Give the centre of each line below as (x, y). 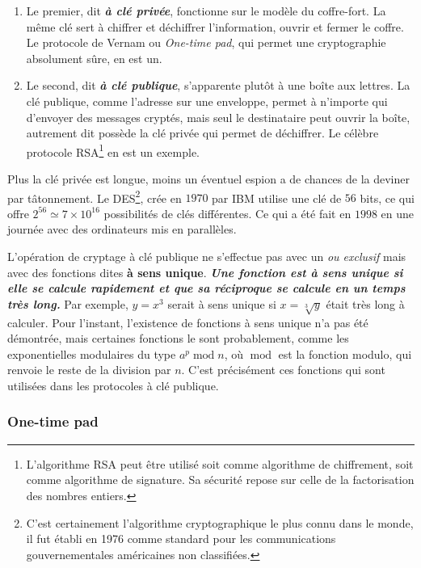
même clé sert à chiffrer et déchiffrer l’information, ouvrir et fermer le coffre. (215, 26)
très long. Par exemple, (68, 303)
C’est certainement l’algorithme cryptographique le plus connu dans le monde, (220, 522)
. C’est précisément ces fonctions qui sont (283, 370)
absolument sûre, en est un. (94, 58)
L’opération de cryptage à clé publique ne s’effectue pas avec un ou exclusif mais (207, 257)
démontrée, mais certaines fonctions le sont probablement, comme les (178, 338)
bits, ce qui (387, 198)
